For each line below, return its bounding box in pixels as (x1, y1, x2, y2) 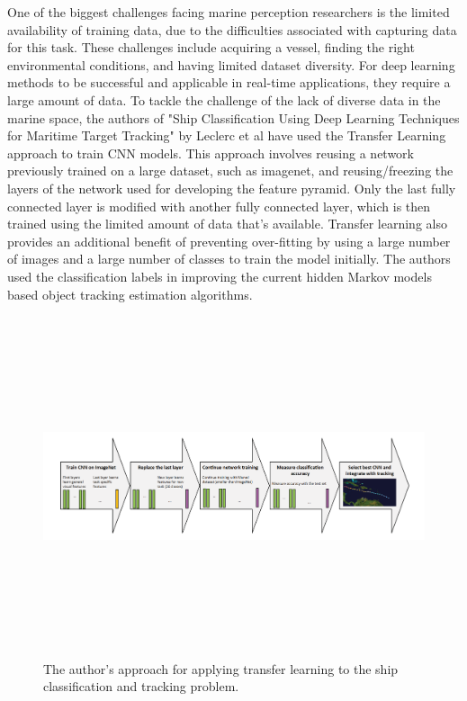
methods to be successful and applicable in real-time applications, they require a (7, 73, 451, 92)
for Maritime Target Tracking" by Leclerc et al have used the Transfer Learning (7, 126, 446, 145)
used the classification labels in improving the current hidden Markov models (7, 266, 432, 285)
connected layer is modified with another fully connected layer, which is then (7, 196, 431, 215)
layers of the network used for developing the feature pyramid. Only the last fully (7, 178, 456, 197)
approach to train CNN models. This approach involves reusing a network (7, 143, 415, 162)
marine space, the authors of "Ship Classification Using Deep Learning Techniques (7, 108, 460, 127)
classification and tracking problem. (43, 677, 239, 696)
